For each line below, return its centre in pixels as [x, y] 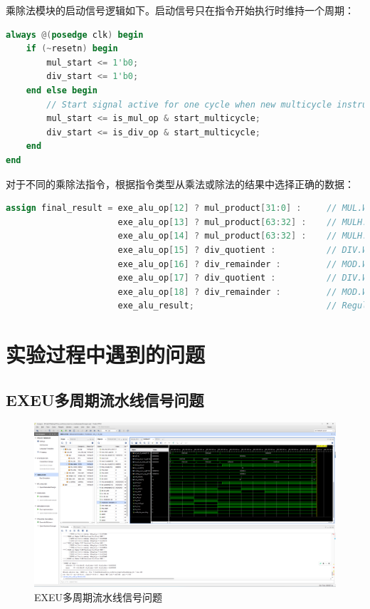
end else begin [62, 90]
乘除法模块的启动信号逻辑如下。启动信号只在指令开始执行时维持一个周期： [180, 10]
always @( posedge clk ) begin [75, 35]
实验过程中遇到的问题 [106, 354]
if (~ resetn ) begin [72, 49]
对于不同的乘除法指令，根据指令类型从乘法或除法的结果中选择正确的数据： [180, 183]
